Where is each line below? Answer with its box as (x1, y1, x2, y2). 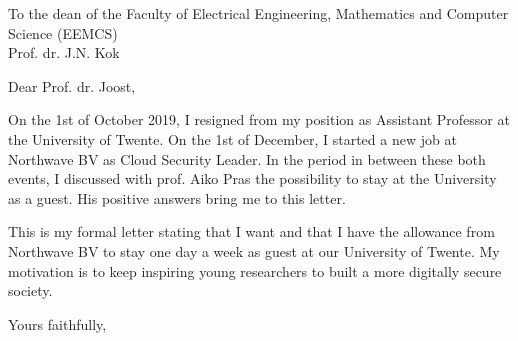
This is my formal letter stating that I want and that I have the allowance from (8, 221, 495, 242)
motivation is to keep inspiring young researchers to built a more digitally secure (8, 260, 502, 281)
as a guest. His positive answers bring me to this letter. (8, 187, 346, 208)
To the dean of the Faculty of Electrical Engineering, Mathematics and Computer (8, 3, 509, 23)
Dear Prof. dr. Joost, (8, 75, 136, 96)
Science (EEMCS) (8, 22, 118, 43)
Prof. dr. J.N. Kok (8, 42, 120, 63)
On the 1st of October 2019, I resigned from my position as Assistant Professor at (8, 109, 510, 130)
